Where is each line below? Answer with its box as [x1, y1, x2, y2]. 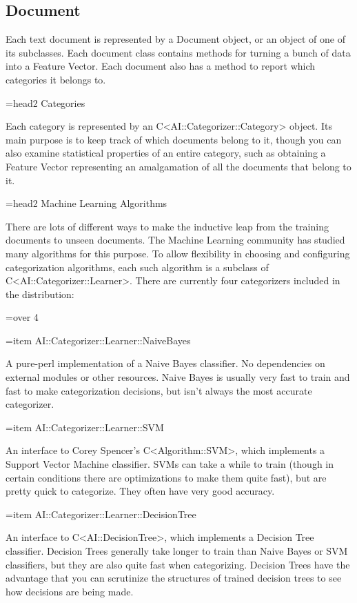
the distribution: [6, 286, 74, 301]
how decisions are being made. [6, 584, 134, 598]
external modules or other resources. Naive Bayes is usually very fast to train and [6, 370, 350, 384]
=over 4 [6, 310, 39, 324]
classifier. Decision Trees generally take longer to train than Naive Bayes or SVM [6, 544, 348, 558]
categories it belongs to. [6, 72, 106, 86]
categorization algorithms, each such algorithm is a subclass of [6, 259, 269, 274]
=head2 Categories [6, 95, 85, 110]
